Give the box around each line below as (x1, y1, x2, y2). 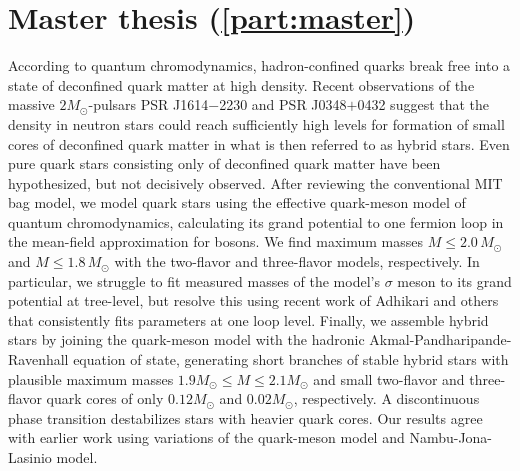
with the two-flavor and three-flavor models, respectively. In (114, 251, 480, 272)
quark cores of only (46, 388, 164, 409)
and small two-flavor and (313, 368, 465, 389)
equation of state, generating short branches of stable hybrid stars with (73, 349, 509, 370)
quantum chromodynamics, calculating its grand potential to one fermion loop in (8, 211, 504, 232)
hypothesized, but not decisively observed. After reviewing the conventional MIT (8, 172, 503, 193)
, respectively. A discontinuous (293, 388, 480, 409)
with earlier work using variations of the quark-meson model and (8, 427, 405, 448)
